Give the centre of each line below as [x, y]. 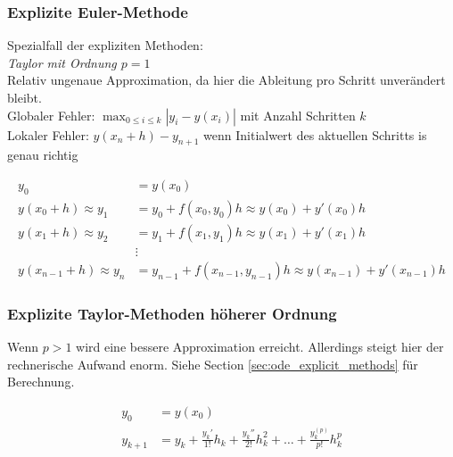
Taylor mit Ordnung [62, 62]
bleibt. [25, 97]
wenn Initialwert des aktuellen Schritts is [315, 134]
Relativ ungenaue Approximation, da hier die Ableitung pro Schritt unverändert [226, 80]
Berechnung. [41, 382]
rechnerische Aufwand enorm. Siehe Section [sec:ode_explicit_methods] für [213, 364]
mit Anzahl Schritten [298, 115]
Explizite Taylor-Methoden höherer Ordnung [172, 313]
